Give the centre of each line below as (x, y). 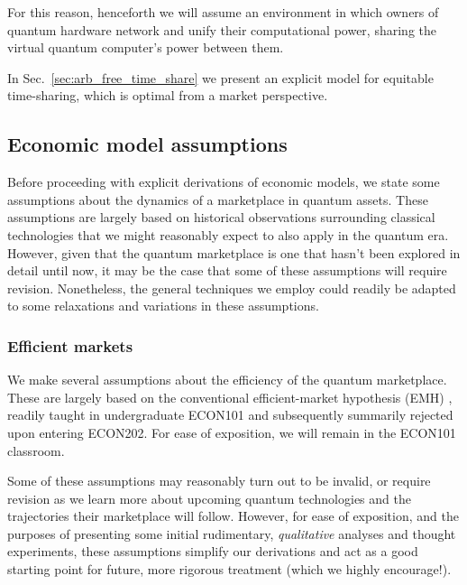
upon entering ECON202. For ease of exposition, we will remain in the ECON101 (232, 432)
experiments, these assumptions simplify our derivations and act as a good (213, 551)
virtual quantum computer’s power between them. (146, 47)
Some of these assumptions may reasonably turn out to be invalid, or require (219, 481)
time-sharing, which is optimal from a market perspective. (168, 95)
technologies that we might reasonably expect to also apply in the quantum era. (228, 234)
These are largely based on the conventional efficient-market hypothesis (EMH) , (230, 397)
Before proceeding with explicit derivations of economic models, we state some (224, 182)
